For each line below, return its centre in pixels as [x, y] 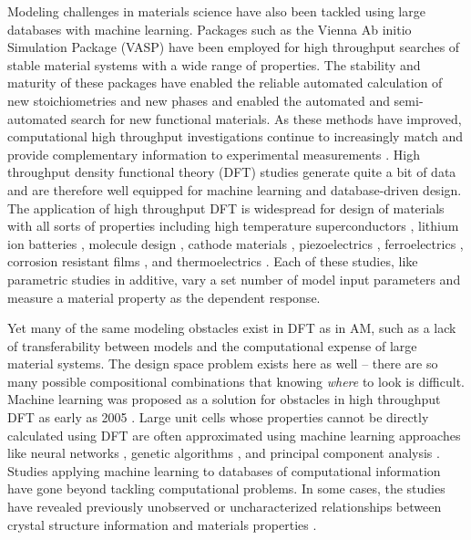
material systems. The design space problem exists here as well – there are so [223, 363]
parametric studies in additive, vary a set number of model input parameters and [234, 279]
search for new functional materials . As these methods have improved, [266, 118]
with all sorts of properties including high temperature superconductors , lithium [233, 226]
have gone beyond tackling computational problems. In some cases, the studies [226, 488]
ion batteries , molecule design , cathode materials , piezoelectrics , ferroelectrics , [235, 243]
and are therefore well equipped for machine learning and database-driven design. [235, 189]
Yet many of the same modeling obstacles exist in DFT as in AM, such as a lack [232, 328]
